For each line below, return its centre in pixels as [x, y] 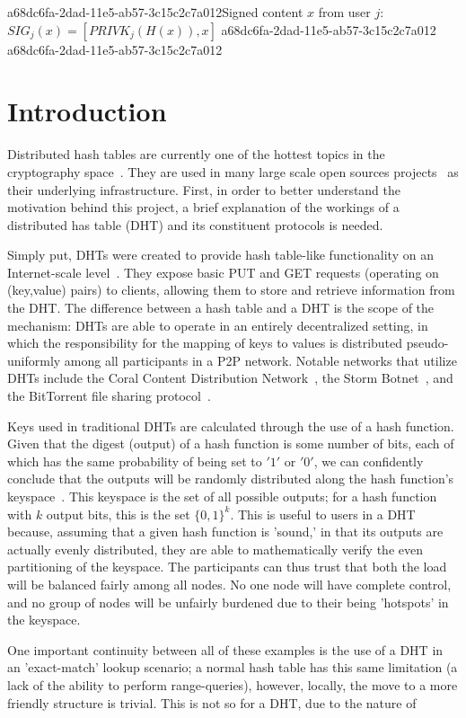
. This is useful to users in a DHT [323, 514]
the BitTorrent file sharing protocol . [109, 396]
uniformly [34, 360]
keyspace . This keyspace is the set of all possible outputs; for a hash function [222, 496]
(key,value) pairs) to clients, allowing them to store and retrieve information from [231, 290]
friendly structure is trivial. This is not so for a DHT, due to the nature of [212, 702]
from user [344, 12]
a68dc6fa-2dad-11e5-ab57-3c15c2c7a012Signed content [155, 12]
